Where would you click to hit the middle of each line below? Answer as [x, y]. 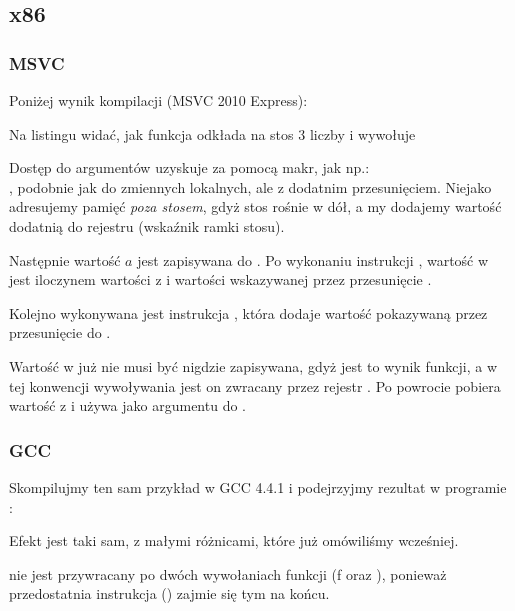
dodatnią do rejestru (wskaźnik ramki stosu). [147, 225]
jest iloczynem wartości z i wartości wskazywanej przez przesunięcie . [220, 279]
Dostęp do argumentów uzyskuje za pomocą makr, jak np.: [189, 167]
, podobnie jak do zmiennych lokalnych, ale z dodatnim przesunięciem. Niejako [250, 186]
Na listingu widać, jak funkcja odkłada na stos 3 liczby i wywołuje [212, 133]
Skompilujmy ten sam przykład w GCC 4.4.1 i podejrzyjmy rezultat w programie [258, 486]
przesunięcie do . [60, 332]
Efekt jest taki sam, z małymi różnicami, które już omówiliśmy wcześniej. [234, 540]
